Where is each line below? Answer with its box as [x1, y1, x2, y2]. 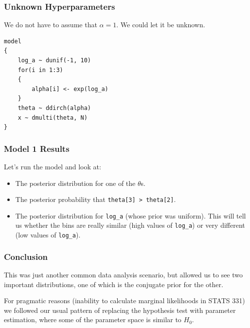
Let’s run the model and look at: [4, 161, 101, 171]
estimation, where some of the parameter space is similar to [4, 314, 181, 325]
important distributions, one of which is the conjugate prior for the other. [4, 279, 223, 289]
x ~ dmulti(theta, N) [18, 114, 88, 121]
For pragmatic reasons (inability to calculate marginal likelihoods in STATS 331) [4, 295, 245, 306]
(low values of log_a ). [15, 230, 81, 240]
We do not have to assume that [4, 19, 97, 30]
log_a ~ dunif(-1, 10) [18, 57, 91, 64]
